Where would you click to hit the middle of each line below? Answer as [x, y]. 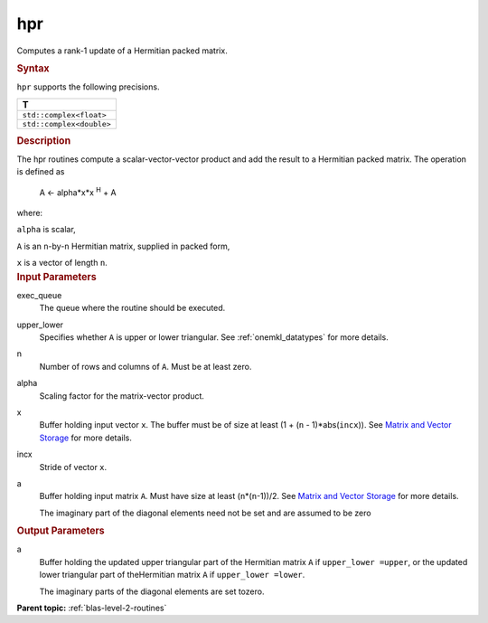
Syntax [33, 68]
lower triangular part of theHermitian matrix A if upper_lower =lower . [172, 575]
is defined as [41, 172]
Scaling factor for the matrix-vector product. [122, 396]
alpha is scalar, [46, 230]
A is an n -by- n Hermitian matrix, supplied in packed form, [123, 246]
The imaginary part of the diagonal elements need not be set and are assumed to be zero [205, 513]
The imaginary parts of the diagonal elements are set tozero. [152, 591]
